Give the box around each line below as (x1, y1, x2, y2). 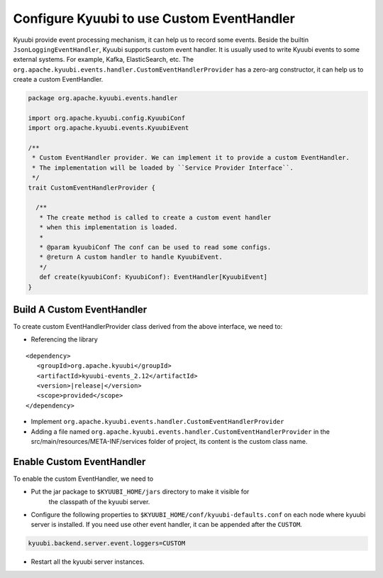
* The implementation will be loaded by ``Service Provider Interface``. (32, 163, 294, 172)
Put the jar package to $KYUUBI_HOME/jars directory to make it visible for (30, 487, 250, 496)
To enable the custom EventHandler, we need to (13, 474, 154, 483)
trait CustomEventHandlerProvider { (28, 183, 156, 192)
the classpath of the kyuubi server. (48, 497, 150, 506)
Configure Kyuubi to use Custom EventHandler (13, 11, 296, 26)
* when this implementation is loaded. (39, 224, 178, 231)
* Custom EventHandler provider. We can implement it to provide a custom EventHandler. (32, 153, 350, 162)
